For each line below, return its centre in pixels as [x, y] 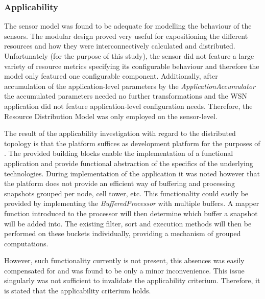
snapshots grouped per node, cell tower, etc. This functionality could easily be [126, 193]
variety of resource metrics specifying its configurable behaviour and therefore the [132, 66]
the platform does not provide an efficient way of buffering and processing [119, 183]
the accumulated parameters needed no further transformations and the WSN [126, 96]
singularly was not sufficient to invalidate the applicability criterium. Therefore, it [132, 280]
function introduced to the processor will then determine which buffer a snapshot [131, 213]
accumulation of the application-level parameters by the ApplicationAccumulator [130, 86]
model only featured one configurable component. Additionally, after [111, 76]
